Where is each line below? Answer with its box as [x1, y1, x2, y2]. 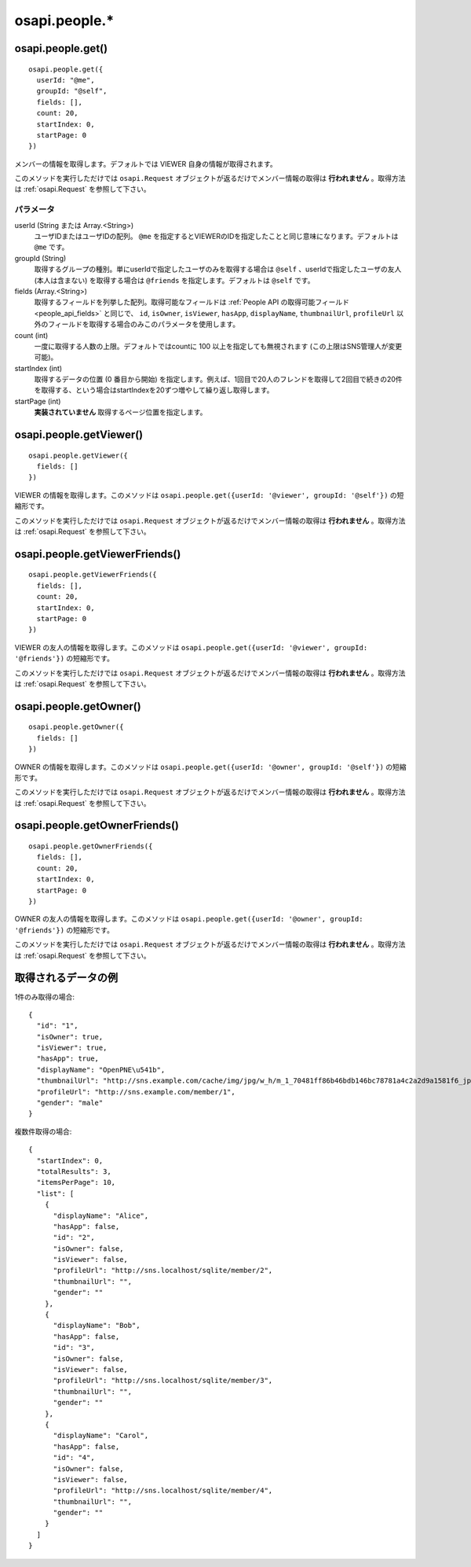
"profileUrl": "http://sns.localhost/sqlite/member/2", [53, 1266, 273, 1275]
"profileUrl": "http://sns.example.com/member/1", [36, 1087, 235, 1096]
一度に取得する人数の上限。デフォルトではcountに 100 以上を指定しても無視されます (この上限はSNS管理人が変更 [34, 341, 403, 351]
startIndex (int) [14, 363, 63, 373]
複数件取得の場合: [14, 1127, 72, 1136]
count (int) [14, 330, 49, 340]
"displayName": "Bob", [53, 1321, 141, 1330]
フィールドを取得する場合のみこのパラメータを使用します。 [47, 319, 239, 329]
